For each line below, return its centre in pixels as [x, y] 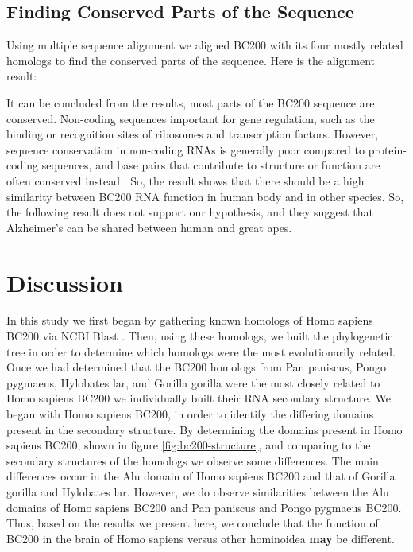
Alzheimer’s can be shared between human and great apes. [149, 227]
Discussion [65, 282]
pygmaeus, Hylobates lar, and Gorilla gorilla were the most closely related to [193, 382]
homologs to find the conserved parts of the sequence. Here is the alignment [191, 60]
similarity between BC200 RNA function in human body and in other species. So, [205, 196]
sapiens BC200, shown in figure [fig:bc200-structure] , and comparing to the [189, 445]
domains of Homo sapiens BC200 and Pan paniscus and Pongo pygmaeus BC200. [204, 507]
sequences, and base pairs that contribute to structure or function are [211, 165]
